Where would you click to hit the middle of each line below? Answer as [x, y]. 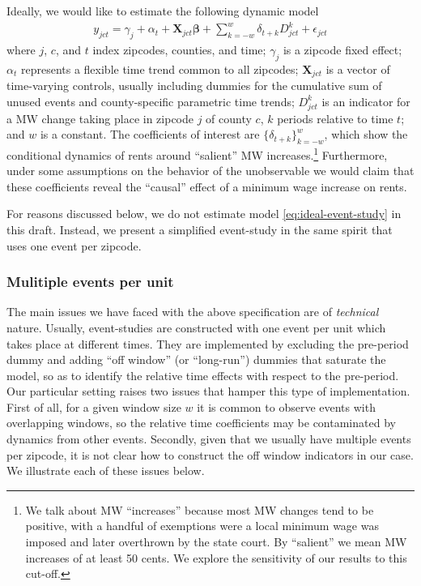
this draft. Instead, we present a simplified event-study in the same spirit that [200, 229]
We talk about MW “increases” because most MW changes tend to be [200, 509]
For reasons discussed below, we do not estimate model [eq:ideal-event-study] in [204, 214]
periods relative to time [335, 118]
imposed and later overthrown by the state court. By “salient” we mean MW [216, 542]
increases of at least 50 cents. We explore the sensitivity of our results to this [216, 557]
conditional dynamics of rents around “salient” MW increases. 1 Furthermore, [197, 153]
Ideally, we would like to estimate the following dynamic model [163, 11]
